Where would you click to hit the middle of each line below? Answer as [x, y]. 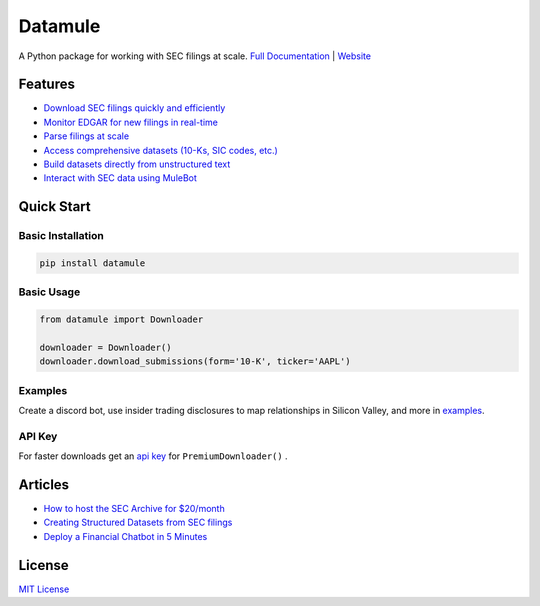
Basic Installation [61, 236]
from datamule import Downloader [121, 319]
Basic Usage [49, 292]
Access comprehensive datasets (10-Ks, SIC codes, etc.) [161, 150]
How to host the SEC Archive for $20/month [134, 509]
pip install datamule [92, 263]
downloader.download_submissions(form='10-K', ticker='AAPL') [195, 361]
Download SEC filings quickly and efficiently [134, 108]
